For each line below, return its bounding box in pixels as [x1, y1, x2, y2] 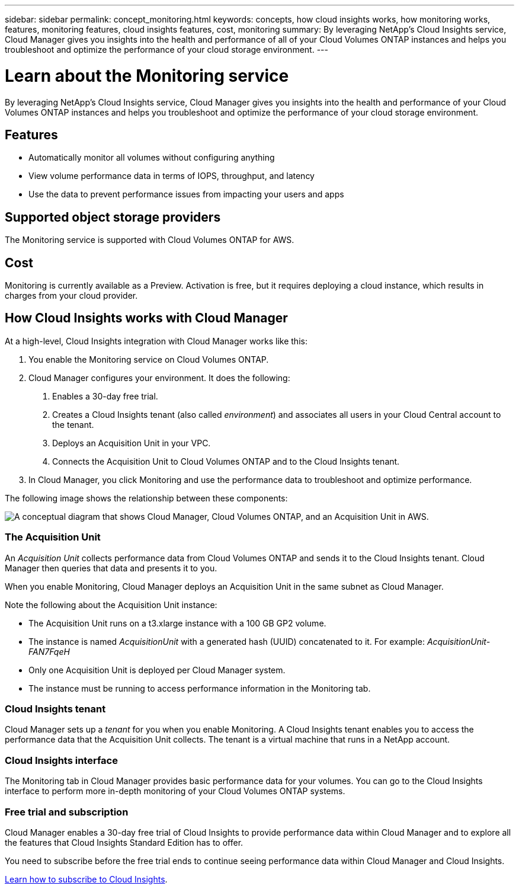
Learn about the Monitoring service [5, 65, 289, 86]
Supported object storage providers [5, 209, 221, 225]
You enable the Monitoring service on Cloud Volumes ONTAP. [28, 354, 269, 364]
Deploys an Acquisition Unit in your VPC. [52, 437, 211, 448]
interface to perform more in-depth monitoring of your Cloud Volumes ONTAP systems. [5, 786, 345, 797]
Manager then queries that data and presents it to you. [5, 562, 217, 573]
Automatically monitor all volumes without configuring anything [28, 152, 275, 163]
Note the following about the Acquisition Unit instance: [5, 599, 217, 610]
